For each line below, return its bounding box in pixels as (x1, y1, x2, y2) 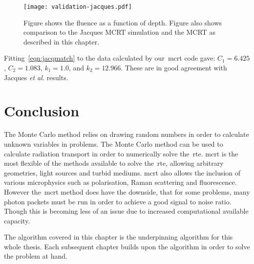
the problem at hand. (4, 251, 67, 261)
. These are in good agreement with (121, 63, 227, 73)
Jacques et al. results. (4, 72, 68, 82)
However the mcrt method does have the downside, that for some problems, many (4, 186, 250, 197)
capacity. (4, 215, 30, 225)
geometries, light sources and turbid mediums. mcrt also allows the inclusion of (4, 167, 241, 177)
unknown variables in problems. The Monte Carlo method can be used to (4, 138, 223, 149)
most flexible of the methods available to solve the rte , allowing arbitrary (4, 158, 224, 168)
